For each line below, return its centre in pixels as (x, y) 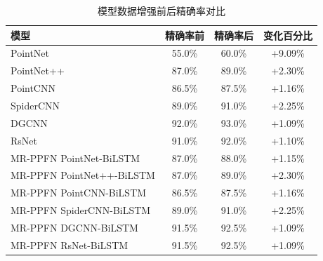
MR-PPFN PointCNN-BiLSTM (79, 193)
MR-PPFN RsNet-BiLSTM (70, 245)
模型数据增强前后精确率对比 (161, 11)
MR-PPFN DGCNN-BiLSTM (74, 227)
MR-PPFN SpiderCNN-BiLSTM (81, 210)
